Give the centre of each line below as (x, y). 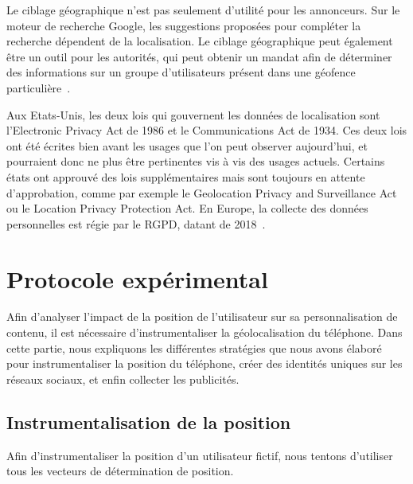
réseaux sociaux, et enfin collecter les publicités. (123, 379)
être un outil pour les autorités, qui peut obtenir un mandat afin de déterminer (199, 56)
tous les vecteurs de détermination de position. (120, 471)
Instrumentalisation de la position (149, 422)
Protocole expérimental (137, 278)
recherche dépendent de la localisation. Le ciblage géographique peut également (200, 41)
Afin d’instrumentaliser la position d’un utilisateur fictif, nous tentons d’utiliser (200, 455)
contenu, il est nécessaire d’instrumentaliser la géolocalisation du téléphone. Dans (205, 332)
